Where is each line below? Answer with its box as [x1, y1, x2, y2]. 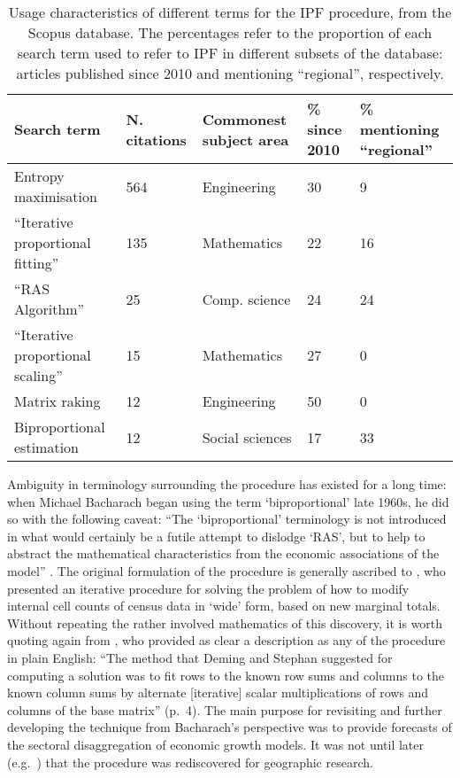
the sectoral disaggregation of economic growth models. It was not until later [7, 735, 424, 753]
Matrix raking [14, 391, 101, 411]
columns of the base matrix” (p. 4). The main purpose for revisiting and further [7, 700, 442, 719]
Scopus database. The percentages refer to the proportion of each [27, 22, 433, 43]
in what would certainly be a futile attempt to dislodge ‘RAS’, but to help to [7, 526, 425, 545]
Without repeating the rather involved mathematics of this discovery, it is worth [7, 613, 443, 632]
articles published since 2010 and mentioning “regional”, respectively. [16, 63, 444, 83]
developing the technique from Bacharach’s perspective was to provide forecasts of [7, 718, 452, 736]
